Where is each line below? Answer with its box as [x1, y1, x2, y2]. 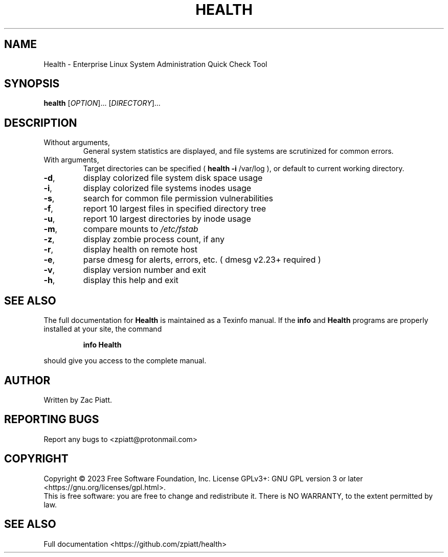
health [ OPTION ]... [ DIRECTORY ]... [43, 99, 161, 108]
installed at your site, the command [43, 324, 162, 334]
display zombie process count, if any [83, 234, 225, 245]
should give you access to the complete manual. [43, 356, 207, 365]
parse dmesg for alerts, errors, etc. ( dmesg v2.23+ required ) [83, 254, 321, 265]
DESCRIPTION [4, 116, 77, 129]
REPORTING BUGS [4, 413, 99, 426]
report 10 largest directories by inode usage [83, 214, 251, 224]
